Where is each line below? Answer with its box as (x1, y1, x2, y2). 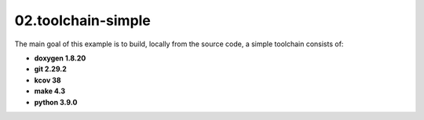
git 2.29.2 (34, 64, 67, 74)
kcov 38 (34, 75, 62, 85)
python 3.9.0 (34, 97, 78, 107)
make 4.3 (34, 86, 66, 96)
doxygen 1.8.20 (34, 53, 86, 63)
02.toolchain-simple (14, 12, 151, 29)
